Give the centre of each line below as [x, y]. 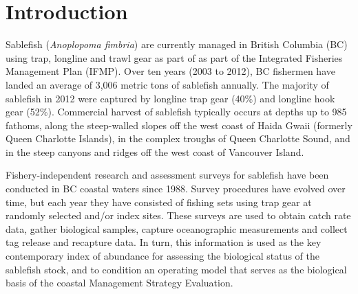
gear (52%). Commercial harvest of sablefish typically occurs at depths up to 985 [176, 112]
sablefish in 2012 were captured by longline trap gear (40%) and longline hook [170, 98]
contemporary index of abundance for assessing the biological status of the [162, 256]
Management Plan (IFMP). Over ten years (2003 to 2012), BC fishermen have [170, 71]
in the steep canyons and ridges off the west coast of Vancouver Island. [155, 151]
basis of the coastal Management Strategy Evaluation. [119, 283]
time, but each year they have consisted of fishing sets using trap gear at [159, 202]
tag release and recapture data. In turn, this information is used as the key [164, 242]
